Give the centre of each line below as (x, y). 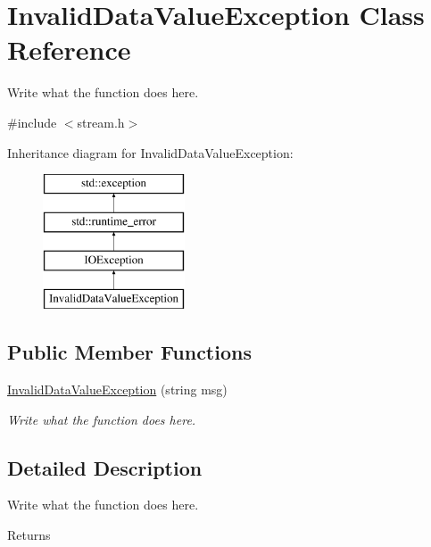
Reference (69, 50)
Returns (29, 535)
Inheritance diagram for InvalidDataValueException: (150, 152)
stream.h (101, 122)
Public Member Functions (129, 352)
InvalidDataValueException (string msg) (117, 390)
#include (32, 122)
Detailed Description (105, 467)
